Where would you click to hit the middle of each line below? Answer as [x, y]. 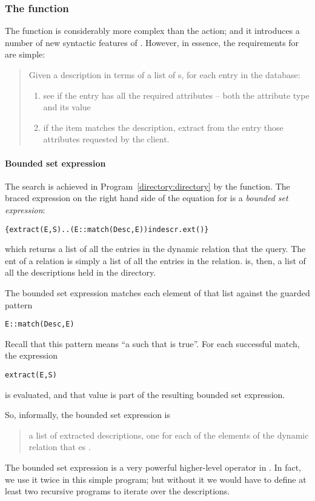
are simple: [25, 54]
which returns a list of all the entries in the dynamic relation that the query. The [155, 249]
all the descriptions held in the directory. [81, 272]
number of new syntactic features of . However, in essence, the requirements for [152, 42]
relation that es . [60, 447]
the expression [31, 355]
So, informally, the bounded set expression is [88, 415]
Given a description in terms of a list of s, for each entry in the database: [164, 75]
